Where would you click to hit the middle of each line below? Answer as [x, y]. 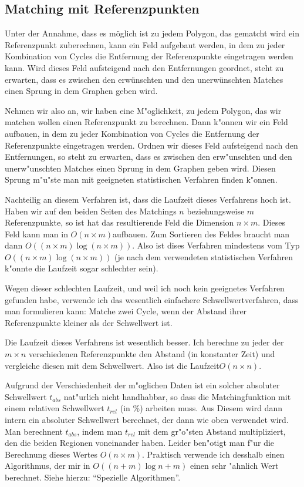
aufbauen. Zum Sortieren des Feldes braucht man [201, 234]
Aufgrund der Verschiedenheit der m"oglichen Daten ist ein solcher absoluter [142, 385]
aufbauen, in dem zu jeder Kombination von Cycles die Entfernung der [132, 133]
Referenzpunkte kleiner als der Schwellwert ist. [89, 322]
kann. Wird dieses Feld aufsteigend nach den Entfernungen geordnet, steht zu [144, 67]
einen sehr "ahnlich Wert [234, 466]
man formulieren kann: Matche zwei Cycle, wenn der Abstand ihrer [126, 311]
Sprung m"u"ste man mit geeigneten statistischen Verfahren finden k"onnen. [141, 179]
